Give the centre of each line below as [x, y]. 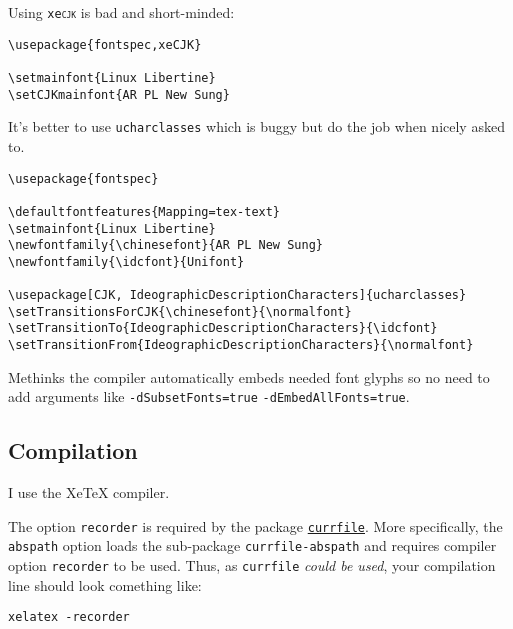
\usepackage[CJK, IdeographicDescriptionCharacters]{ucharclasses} [237, 295]
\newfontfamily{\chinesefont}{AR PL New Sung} [165, 245]
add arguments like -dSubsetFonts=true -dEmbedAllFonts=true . [209, 396]
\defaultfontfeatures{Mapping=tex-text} [144, 211]
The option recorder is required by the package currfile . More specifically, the [255, 525]
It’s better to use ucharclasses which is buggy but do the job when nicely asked [256, 126]
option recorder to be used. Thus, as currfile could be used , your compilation [252, 565]
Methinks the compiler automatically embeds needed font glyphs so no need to [249, 376]
